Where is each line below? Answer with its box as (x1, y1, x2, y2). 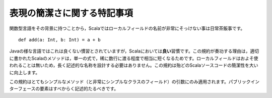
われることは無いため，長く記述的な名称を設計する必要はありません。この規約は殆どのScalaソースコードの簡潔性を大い (9, 62, 258, 68)
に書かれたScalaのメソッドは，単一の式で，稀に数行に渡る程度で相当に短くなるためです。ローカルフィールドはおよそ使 (9, 55, 258, 61)
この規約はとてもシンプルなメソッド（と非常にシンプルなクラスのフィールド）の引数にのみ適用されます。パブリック (9, 78, 251, 84)
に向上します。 (9, 69, 40, 75)
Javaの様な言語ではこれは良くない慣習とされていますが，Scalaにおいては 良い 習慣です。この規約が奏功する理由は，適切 (9, 48, 259, 54)
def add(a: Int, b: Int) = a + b (18, 37, 101, 42)
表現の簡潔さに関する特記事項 (9, 8, 133, 19)
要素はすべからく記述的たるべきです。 (39, 86, 119, 92)
